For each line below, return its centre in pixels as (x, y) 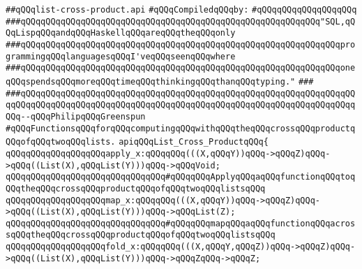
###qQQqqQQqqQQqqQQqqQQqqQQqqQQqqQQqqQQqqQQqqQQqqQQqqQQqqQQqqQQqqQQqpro (181, 44)
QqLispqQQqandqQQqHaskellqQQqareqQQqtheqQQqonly (121, 33)
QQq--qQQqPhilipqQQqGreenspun (76, 116)
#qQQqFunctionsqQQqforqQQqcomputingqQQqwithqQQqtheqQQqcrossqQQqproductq (181, 128)
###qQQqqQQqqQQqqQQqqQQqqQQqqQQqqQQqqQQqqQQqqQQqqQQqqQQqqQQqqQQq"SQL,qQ (181, 21)
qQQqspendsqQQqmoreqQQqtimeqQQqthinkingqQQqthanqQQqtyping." (151, 81)
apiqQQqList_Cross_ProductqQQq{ (194, 142)
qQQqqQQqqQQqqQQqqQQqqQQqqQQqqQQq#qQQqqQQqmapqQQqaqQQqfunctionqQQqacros (181, 223)
